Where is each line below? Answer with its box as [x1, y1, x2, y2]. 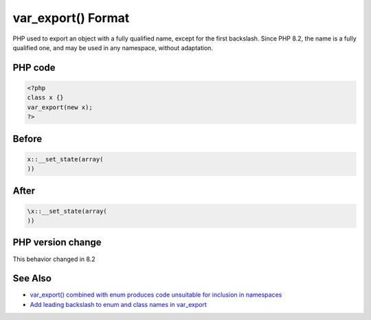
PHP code [12, 62, 56, 73]
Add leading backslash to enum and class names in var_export [30, 300, 207, 308]
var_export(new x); [27, 103, 93, 111]
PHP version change [12, 237, 102, 249]
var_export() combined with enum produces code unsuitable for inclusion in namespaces [30, 290, 282, 299]
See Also [12, 273, 52, 284]
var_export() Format [12, 10, 130, 25]
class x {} [27, 93, 64, 102]
